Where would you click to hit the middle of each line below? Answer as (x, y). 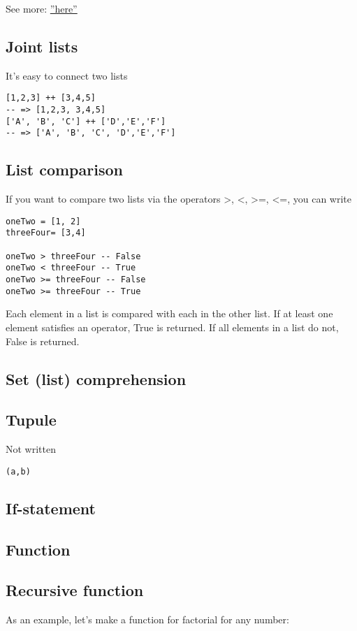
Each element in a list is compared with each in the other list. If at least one (169, 313)
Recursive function (75, 590)
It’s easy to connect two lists (67, 75)
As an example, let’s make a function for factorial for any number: (147, 619)
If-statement (51, 508)
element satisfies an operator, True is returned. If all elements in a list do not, (172, 327)
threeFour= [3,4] (46, 233)
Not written (31, 449)
